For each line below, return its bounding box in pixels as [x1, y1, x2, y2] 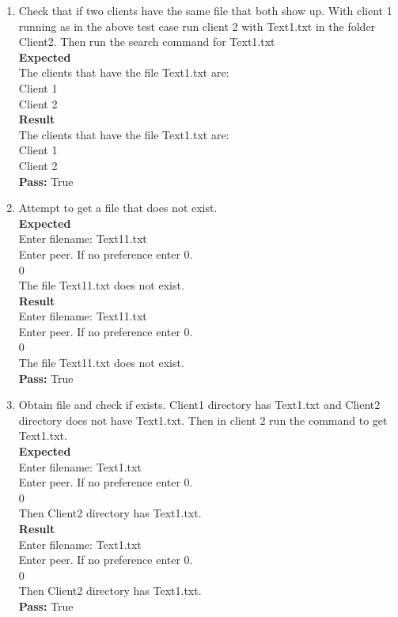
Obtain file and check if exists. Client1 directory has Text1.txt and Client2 [18, 396, 381, 413]
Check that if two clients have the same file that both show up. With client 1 [18, 2, 392, 18]
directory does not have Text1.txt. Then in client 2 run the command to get [18, 411, 388, 428]
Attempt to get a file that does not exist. [18, 199, 218, 216]
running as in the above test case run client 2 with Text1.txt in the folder [18, 17, 376, 34]
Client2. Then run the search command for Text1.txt [18, 33, 275, 50]
